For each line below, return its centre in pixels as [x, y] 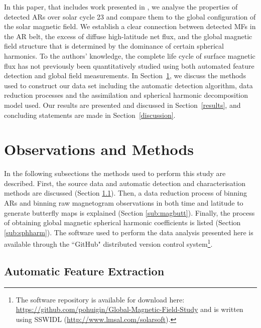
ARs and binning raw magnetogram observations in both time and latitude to [124, 203]
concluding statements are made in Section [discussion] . [90, 115]
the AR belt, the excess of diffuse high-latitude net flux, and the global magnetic [128, 36]
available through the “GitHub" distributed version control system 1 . [108, 243]
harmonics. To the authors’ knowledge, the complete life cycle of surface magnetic [130, 55]
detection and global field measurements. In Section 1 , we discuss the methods [125, 75]
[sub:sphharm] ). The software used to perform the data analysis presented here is [129, 232]
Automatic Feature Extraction [84, 271]
